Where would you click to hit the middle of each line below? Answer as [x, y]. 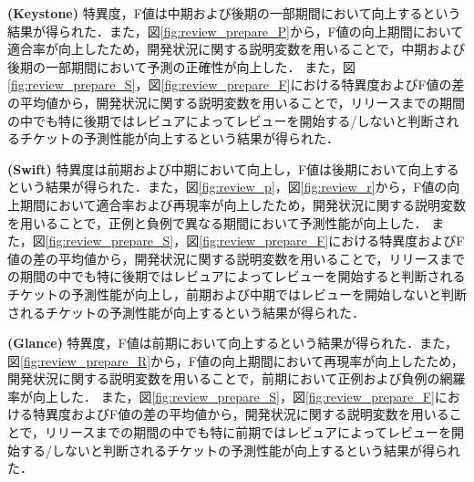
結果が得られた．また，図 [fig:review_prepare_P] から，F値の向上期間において [236, 31]
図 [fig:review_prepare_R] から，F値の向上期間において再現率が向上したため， [236, 360]
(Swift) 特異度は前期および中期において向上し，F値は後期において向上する [233, 168]
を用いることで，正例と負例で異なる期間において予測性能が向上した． [217, 222]
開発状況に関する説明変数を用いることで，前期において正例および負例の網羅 [237, 378]
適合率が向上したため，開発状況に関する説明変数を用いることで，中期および [237, 49]
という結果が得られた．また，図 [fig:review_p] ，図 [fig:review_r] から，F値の [227, 187]
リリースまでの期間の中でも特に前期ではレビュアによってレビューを [248, 432]
